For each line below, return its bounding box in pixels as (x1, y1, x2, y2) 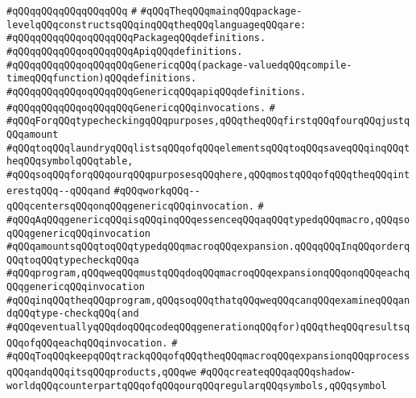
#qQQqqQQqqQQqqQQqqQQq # (6, 6, 138, 17)
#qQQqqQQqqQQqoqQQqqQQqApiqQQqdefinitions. (6, 45, 243, 57)
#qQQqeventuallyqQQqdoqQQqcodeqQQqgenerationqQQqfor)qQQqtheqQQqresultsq (6, 321, 410, 334)
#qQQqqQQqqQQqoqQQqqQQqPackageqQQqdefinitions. (6, 32, 266, 44)
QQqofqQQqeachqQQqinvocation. (6, 337, 168, 349)
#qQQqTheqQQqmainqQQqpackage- (140, 6, 303, 17)
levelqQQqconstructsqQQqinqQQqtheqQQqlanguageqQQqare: (6, 19, 307, 31)
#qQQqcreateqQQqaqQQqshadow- (200, 367, 356, 379)
